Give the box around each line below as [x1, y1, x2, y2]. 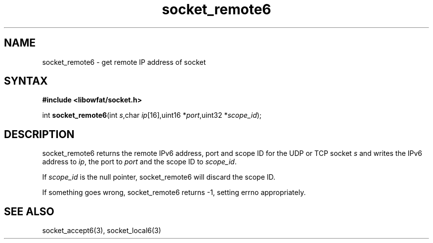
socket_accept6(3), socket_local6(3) [42, 226, 161, 235]
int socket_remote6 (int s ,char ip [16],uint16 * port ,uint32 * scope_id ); [42, 111, 262, 120]
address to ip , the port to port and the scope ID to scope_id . [42, 157, 237, 166]
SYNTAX [4, 75, 48, 88]
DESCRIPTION [4, 128, 75, 141]
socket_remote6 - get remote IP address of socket [42, 57, 206, 66]
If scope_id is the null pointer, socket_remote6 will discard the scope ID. [42, 173, 276, 182]
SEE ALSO [4, 205, 54, 218]
